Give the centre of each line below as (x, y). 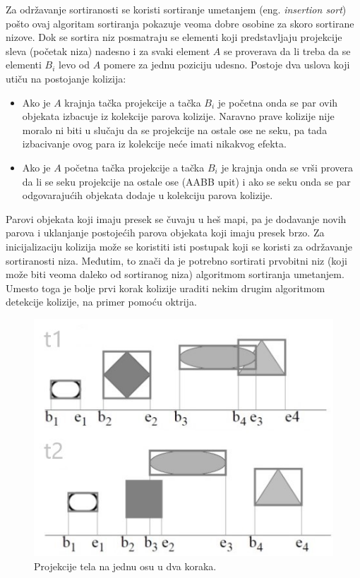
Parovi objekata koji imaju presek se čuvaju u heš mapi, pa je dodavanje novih (176, 218)
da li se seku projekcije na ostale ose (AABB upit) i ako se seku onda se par (186, 181)
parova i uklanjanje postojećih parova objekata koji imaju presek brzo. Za (165, 233)
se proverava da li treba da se (287, 50)
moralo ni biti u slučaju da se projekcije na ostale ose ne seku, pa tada (175, 130)
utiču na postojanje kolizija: (66, 78)
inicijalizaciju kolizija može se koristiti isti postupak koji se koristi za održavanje (179, 246)
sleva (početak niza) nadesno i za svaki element (108, 50)
